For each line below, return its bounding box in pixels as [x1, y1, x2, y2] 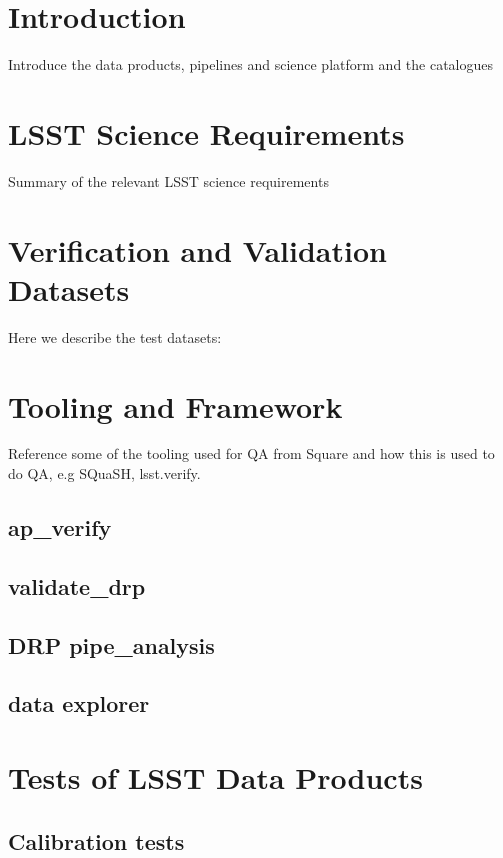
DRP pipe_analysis [8, 629, 215, 660]
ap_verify [8, 512, 112, 543]
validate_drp [8, 570, 146, 601]
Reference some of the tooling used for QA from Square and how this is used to [8, 443, 495, 464]
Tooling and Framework [8, 385, 343, 426]
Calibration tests [8, 825, 185, 856]
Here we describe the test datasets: [8, 326, 222, 347]
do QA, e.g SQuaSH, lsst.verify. [8, 463, 201, 484]
